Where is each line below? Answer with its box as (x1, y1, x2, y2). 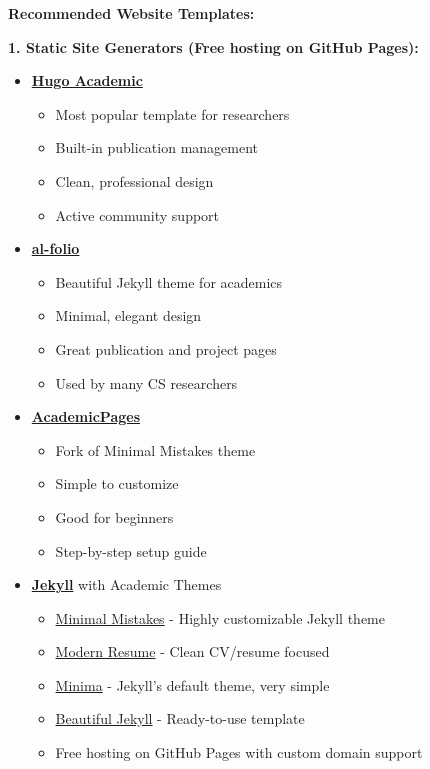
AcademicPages (31, 406, 141, 427)
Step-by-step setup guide (55, 540, 207, 561)
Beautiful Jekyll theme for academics (55, 271, 283, 292)
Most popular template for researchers (55, 103, 290, 124)
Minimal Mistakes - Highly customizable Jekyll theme (55, 607, 385, 628)
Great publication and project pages (55, 338, 277, 359)
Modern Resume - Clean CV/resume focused (55, 641, 330, 662)
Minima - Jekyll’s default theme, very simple (55, 674, 330, 695)
